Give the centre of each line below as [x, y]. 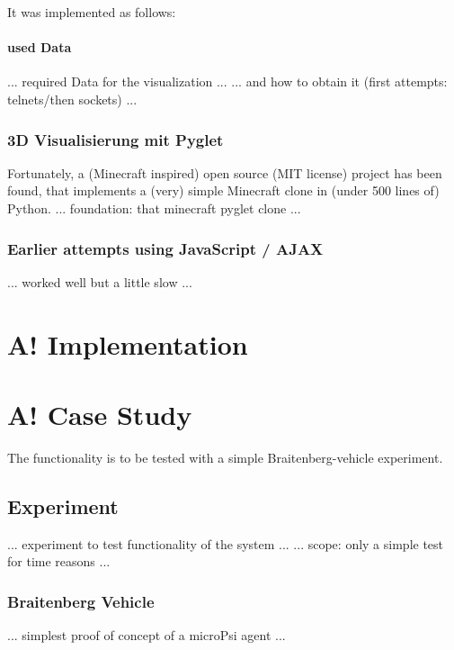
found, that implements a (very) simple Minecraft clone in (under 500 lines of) [223, 190]
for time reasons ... [59, 561]
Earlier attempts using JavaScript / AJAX [165, 248]
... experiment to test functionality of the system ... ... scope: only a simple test [226, 543]
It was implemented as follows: [92, 12]
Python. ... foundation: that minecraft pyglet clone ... [154, 208]
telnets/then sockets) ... [72, 99]
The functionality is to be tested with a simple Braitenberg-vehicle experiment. [225, 457]
